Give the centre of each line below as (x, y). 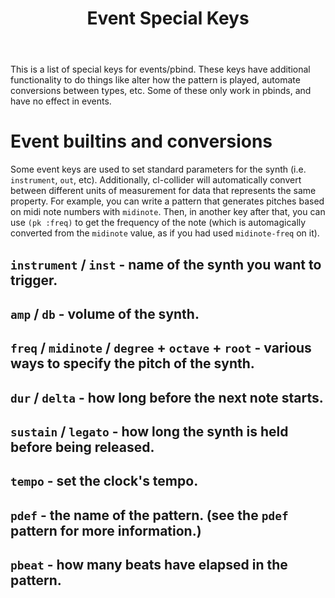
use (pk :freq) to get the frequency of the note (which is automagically (158, 223)
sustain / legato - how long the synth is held (149, 432)
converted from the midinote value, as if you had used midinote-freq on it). (165, 233)
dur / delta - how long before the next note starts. (167, 397)
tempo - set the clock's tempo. (104, 481)
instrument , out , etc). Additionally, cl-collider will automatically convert (156, 180)
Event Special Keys (168, 18)
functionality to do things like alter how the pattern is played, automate (155, 80)
